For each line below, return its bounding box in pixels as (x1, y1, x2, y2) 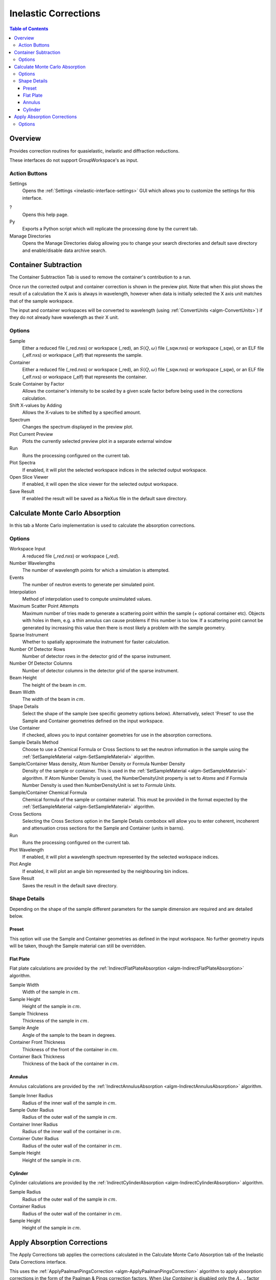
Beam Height (9, 675, 37, 681)
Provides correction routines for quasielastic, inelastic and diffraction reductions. (9, 147, 180, 154)
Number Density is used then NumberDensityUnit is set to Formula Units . (22, 782, 176, 788)
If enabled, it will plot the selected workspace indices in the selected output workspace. (22, 466, 207, 473)
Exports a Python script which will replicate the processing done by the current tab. (22, 226, 198, 232)
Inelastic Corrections (9, 8, 101, 19)
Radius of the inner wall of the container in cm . (22, 1128, 122, 1135)
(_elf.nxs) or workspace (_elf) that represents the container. (22, 374, 147, 380)
